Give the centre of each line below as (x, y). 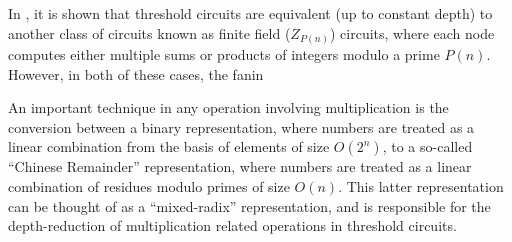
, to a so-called (427, 146)
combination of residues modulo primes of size (149, 186)
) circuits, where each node (412, 32)
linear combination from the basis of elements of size (169, 146)
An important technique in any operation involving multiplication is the (228, 107)
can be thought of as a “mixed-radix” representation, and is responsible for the (249, 205)
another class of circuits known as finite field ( (149, 32)
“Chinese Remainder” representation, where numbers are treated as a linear (240, 166)
